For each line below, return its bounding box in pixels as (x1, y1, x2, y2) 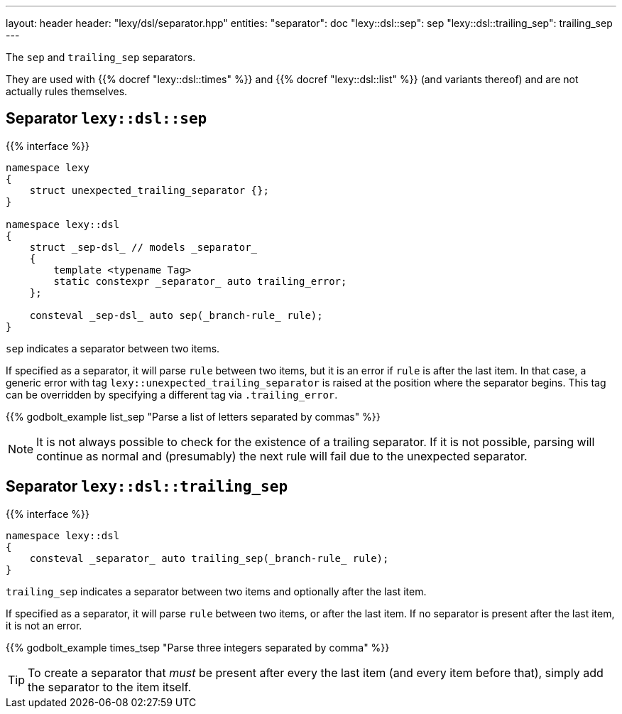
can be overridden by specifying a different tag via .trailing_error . (6, 388, 338, 401)
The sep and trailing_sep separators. (6, 51, 196, 63)
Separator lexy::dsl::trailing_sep (6, 477, 288, 496)
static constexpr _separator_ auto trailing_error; (53, 275, 347, 287)
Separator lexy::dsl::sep (6, 109, 207, 128)
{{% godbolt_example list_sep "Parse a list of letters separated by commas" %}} (6, 410, 381, 423)
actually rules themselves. (6, 85, 128, 97)
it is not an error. (6, 619, 82, 632)
